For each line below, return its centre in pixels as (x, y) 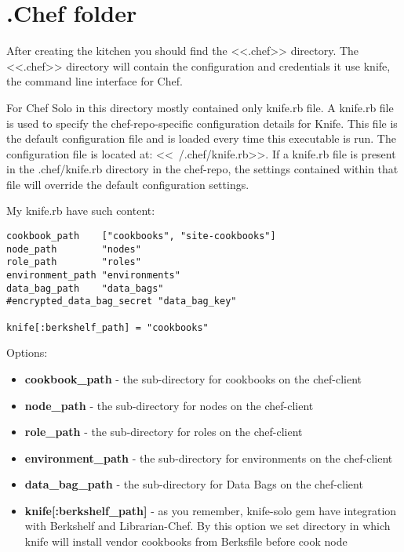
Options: (27, 352)
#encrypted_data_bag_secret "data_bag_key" (122, 301)
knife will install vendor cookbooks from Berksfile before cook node (186, 541)
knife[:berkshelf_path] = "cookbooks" (107, 327)
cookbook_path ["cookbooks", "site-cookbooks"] (141, 236)
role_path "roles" (74, 262)
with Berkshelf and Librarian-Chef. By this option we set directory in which (207, 526)
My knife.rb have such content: (81, 211)
